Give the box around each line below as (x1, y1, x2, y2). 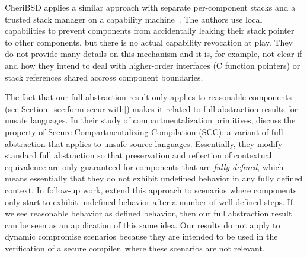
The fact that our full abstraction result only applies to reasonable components (5, 91, 292, 103)
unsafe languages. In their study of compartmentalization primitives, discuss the (5, 114, 296, 126)
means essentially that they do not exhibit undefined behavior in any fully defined (5, 172, 303, 184)
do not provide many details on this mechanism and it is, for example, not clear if (5, 47, 302, 60)
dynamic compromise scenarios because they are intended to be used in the (5, 230, 278, 243)
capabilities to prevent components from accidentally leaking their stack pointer (5, 24, 295, 37)
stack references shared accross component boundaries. (5, 71, 203, 83)
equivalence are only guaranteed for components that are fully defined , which (5, 160, 284, 173)
